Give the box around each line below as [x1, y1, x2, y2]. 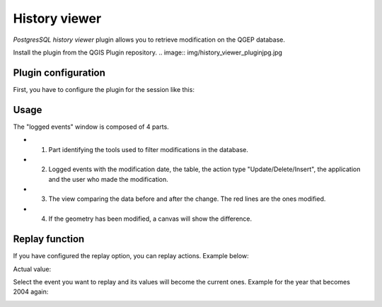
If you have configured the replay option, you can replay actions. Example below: [13, 252, 249, 260]
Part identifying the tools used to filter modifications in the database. [48, 145, 249, 153]
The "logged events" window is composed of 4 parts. [13, 122, 169, 131]
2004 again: [13, 287, 49, 296]
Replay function [13, 233, 85, 245]
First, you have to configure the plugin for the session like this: [13, 85, 195, 93]
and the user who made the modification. [48, 175, 169, 183]
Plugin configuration [13, 66, 106, 79]
